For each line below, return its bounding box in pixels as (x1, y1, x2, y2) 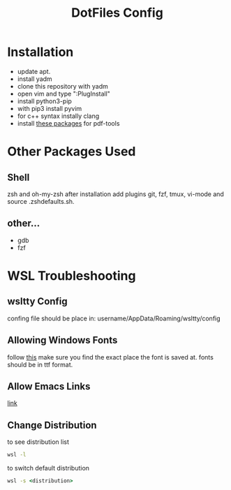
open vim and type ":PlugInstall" (17, 89, 110, 98)
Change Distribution (7, 419, 97, 431)
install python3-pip (17, 96, 72, 105)
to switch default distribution (7, 464, 89, 473)
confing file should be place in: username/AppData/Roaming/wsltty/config (7, 314, 221, 322)
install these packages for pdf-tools (17, 119, 120, 127)
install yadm (17, 75, 52, 83)
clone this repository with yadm (17, 82, 108, 90)
